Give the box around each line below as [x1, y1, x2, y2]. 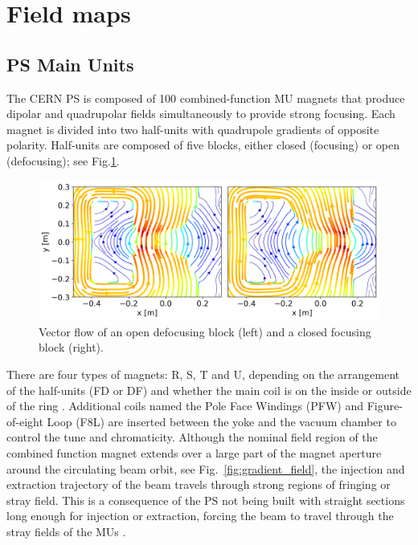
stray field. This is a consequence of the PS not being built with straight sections [6, 491, 405, 508]
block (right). [39, 339, 104, 356]
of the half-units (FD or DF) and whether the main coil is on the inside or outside [6, 381, 412, 398]
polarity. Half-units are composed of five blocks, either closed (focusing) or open [6, 136, 400, 153]
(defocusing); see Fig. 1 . [6, 152, 120, 169]
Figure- [367, 397, 403, 414]
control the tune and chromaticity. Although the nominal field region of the [6, 429, 378, 445]
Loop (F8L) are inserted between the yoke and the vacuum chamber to [47, 413, 396, 429]
